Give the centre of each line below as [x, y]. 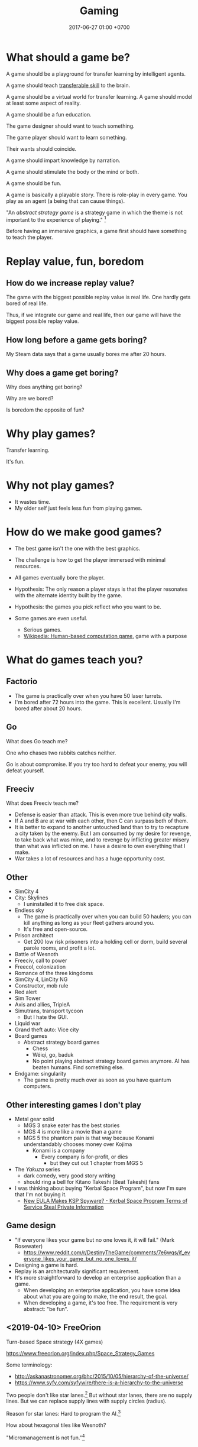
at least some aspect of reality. [44, 103]
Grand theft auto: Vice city [47, 1030]
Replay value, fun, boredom [75, 261]
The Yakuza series [38, 1170]
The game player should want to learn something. [66, 137]
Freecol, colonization [40, 967]
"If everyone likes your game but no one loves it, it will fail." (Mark [95, 1239]
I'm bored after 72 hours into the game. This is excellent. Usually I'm [98, 702]
